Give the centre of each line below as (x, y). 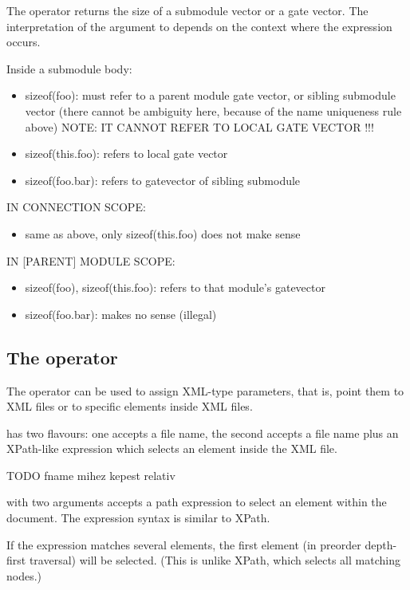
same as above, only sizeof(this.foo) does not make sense (163, 233)
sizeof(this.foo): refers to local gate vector (126, 153)
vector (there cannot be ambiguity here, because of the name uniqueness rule (213, 110)
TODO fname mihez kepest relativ (91, 475)
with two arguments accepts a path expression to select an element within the (197, 502)
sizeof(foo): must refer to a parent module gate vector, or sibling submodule (210, 95)
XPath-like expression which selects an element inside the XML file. (172, 448)
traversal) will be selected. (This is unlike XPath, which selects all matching (215, 560)
